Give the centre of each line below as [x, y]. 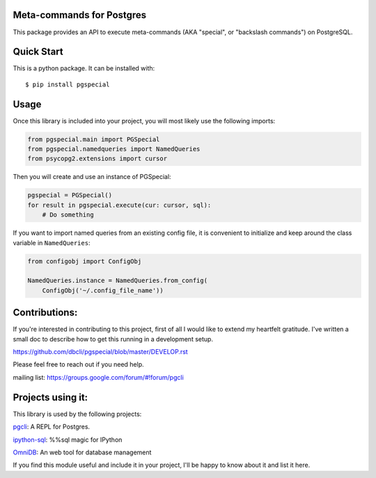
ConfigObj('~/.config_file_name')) [103, 290]
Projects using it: [50, 397]
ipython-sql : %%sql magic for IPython [68, 440]
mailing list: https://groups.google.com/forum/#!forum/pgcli [98, 377]
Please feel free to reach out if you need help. [78, 364]
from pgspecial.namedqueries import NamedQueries [114, 149]
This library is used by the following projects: [77, 414]
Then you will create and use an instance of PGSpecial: [92, 177]
